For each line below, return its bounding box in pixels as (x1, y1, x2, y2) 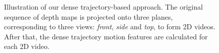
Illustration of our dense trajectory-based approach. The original (4, 2, 203, 12)
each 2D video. (4, 41, 50, 51)
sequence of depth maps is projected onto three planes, (4, 11, 173, 22)
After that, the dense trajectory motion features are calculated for (4, 31, 208, 41)
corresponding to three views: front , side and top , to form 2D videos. (4, 21, 215, 32)
